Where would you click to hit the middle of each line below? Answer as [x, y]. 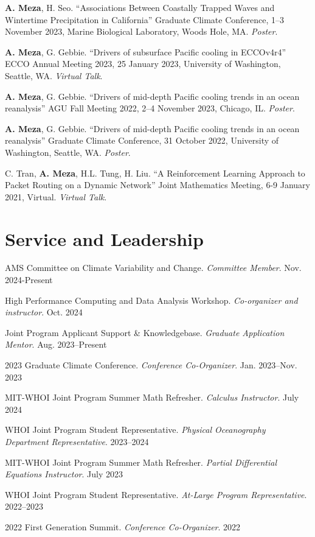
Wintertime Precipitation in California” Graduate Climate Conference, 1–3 [145, 19]
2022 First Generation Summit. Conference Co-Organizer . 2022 [123, 526]
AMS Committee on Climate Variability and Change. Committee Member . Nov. [153, 268]
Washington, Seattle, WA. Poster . [68, 152]
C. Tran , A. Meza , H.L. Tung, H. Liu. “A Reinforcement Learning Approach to [155, 173]
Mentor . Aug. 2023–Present [56, 344]
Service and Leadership [104, 238]
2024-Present [29, 280]
